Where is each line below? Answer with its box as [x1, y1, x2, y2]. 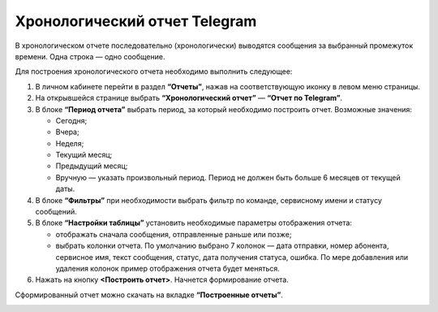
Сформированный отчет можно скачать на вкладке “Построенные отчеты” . [15, 289, 283, 300]
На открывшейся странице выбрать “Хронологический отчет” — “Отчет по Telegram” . [35, 93, 343, 103]
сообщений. [35, 207, 77, 217]
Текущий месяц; [55, 150, 113, 160]
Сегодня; [55, 115, 88, 125]
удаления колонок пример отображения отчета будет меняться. [55, 263, 280, 273]
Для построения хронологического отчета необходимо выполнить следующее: [15, 67, 293, 76]
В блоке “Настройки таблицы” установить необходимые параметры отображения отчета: [35, 218, 353, 227]
